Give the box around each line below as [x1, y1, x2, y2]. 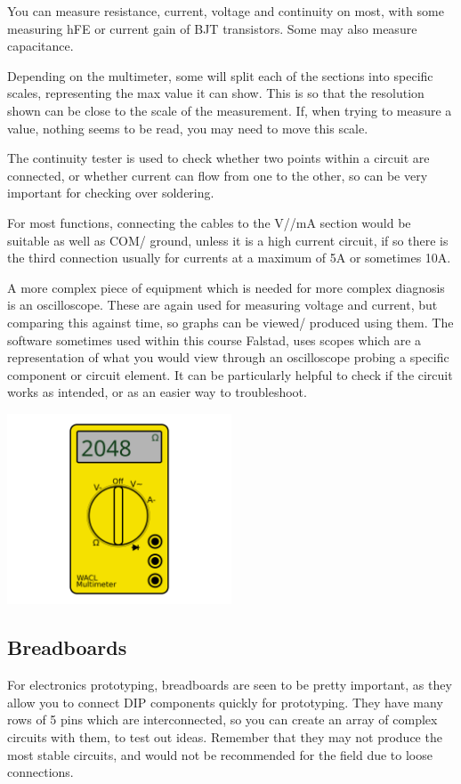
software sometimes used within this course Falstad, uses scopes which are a [7, 330, 422, 349]
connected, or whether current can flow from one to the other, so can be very [7, 166, 428, 184]
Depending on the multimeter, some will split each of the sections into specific [7, 66, 433, 85]
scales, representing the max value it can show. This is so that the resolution [7, 84, 425, 102]
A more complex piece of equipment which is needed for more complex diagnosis [7, 278, 445, 296]
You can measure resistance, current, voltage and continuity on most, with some [7, 2, 444, 20]
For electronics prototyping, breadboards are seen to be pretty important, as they [7, 675, 452, 694]
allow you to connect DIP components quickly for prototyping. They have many [7, 692, 443, 711]
